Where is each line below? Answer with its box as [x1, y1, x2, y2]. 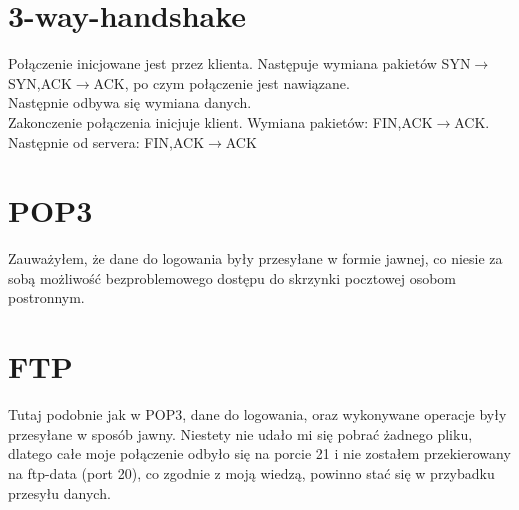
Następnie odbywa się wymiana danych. [8, 92, 252, 113]
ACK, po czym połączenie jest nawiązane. [93, 72, 350, 93]
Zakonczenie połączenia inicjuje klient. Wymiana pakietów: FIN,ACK [8, 111, 433, 132]
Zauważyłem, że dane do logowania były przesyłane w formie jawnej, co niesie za [8, 248, 503, 269]
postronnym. [8, 287, 85, 308]
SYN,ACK [8, 72, 72, 93]
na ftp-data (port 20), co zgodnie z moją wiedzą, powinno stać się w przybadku [8, 462, 495, 483]
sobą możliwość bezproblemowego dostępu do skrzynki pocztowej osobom [8, 267, 457, 288]
